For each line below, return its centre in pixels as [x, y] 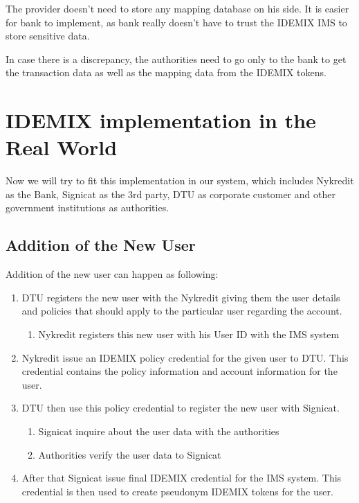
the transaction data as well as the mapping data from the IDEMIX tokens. [166, 72]
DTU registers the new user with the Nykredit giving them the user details [181, 297]
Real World [62, 147]
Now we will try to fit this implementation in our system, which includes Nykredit [180, 180]
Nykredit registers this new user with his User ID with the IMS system [189, 334]
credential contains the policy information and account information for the [179, 371]
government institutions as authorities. [88, 208]
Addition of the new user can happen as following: [112, 274]
